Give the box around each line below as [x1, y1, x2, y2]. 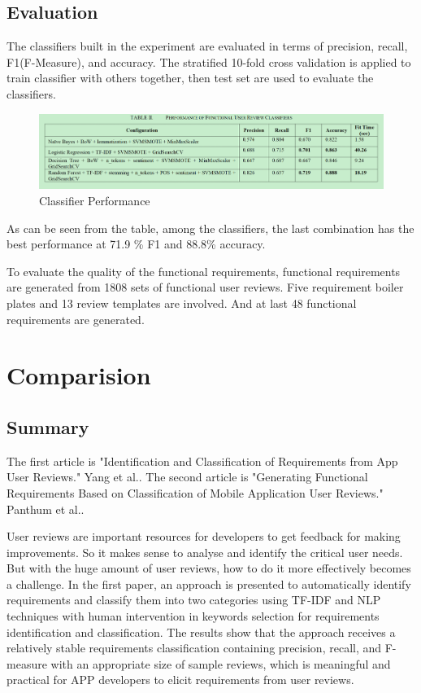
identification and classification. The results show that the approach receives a [7, 623, 396, 640]
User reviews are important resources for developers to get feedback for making [7, 528, 401, 545]
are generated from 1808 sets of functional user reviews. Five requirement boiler [7, 279, 404, 296]
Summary [7, 414, 89, 439]
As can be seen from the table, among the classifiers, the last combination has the [7, 219, 414, 236]
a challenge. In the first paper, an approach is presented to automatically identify [7, 575, 411, 592]
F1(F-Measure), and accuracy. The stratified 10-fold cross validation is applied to [7, 53, 411, 70]
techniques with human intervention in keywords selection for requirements [7, 607, 380, 625]
